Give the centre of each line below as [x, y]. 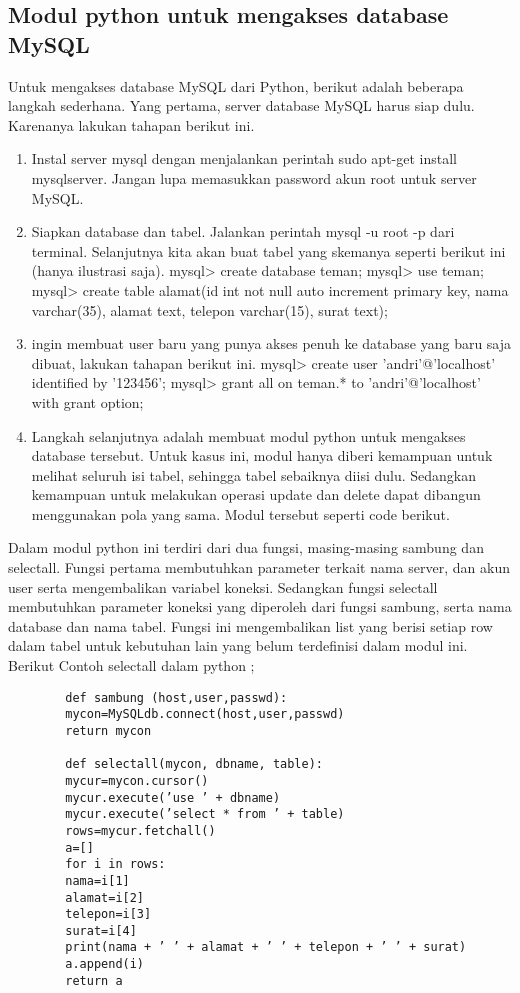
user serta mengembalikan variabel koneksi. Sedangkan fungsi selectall [223, 586]
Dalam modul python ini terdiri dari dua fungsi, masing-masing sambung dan [246, 547]
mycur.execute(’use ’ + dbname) [173, 797]
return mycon [108, 730]
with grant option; [87, 401]
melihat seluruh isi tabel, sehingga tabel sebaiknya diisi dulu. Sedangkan [254, 474]
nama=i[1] [97, 880]
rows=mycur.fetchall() [140, 830]
